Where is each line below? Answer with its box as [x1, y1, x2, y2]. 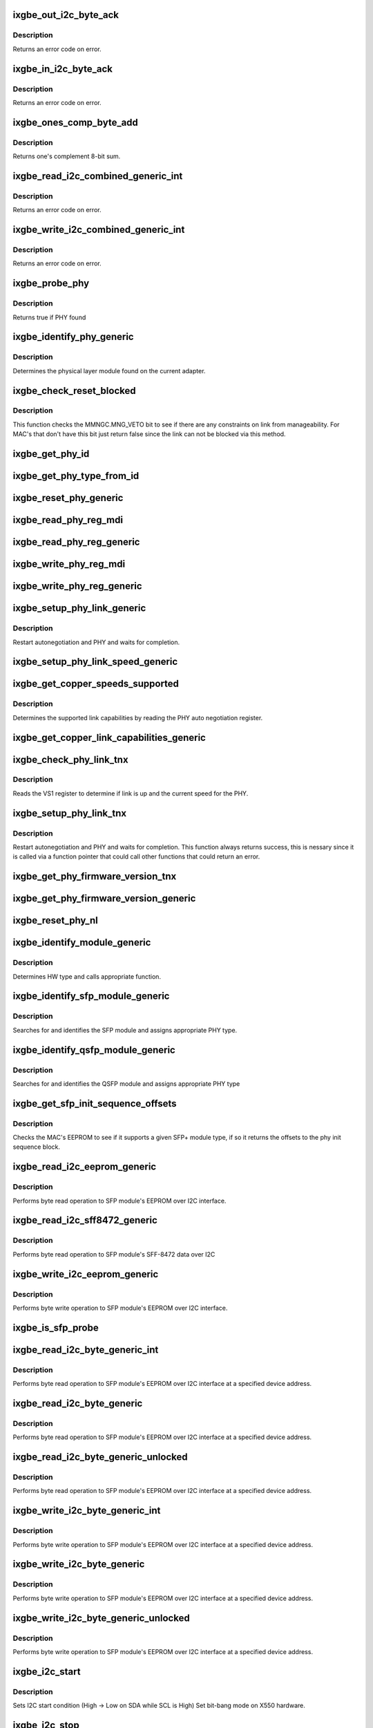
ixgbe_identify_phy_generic [12, 331, 134, 343]
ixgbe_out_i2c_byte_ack [12, 9, 119, 21]
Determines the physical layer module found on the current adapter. [12, 366, 206, 375]
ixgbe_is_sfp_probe [12, 1322, 99, 1333]
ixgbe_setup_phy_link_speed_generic [12, 656, 178, 668]
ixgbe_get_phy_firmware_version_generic [12, 892, 196, 905]
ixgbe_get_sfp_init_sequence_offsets [12, 1098, 177, 1109]
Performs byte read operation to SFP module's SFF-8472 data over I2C [12, 1250, 216, 1258]
